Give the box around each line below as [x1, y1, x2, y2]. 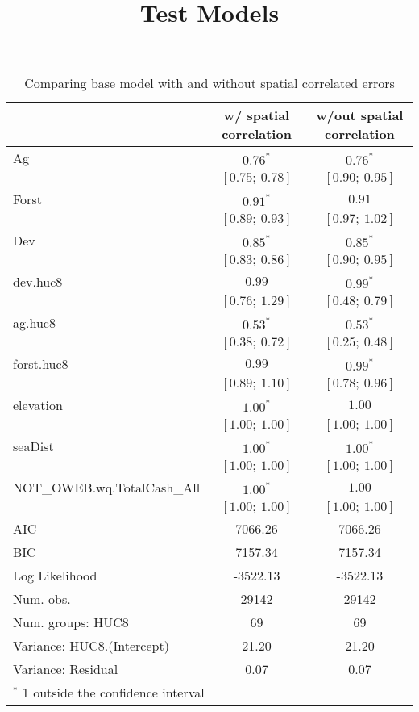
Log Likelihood [13, 566, 97, 585]
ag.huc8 [13, 313, 56, 333]
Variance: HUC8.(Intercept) [13, 636, 169, 655]
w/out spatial [316, 106, 404, 125]
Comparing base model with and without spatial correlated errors [24, 73, 395, 93]
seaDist [13, 437, 54, 456]
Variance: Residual [13, 660, 118, 679]
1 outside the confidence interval [22, 683, 205, 702]
